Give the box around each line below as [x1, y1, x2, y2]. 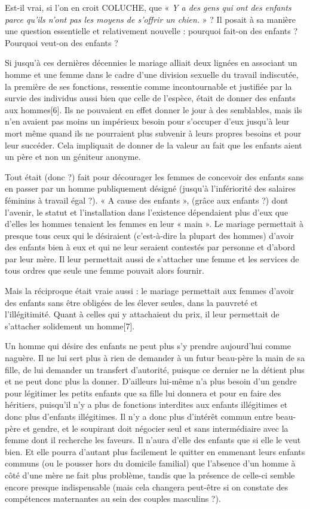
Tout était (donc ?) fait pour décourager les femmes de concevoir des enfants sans [5, 170, 304, 183]
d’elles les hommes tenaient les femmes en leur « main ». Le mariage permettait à [5, 217, 303, 230]
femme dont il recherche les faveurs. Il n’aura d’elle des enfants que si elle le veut [5, 434, 301, 446]
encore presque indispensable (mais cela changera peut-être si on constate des [5, 480, 288, 493]
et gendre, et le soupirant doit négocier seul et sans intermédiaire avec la [23, 422, 288, 434]
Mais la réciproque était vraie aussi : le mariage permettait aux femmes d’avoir [5, 284, 294, 297]
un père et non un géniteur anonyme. [5, 150, 141, 163]
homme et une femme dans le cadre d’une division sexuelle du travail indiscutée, [5, 68, 299, 80]
